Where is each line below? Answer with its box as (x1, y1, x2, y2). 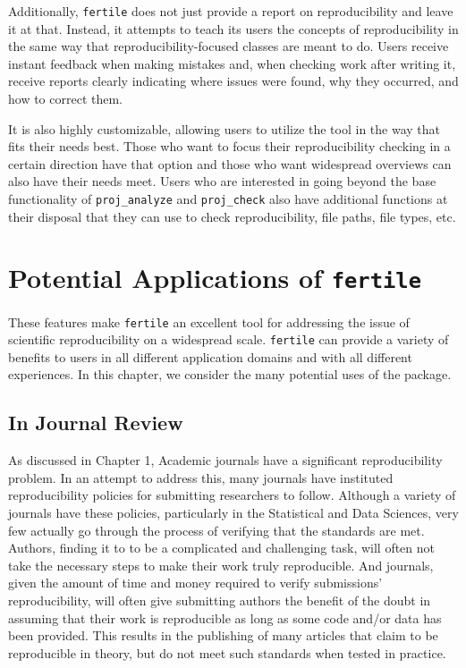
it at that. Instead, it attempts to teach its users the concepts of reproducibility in (8, 19, 459, 38)
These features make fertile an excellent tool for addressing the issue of (8, 312, 410, 331)
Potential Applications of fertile (8, 259, 422, 296)
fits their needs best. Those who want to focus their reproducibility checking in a (8, 137, 451, 156)
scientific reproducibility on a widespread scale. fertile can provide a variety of (8, 330, 449, 349)
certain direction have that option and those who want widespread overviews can (8, 154, 452, 173)
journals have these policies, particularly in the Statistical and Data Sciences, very (8, 503, 459, 521)
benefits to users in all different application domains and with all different (8, 347, 412, 366)
